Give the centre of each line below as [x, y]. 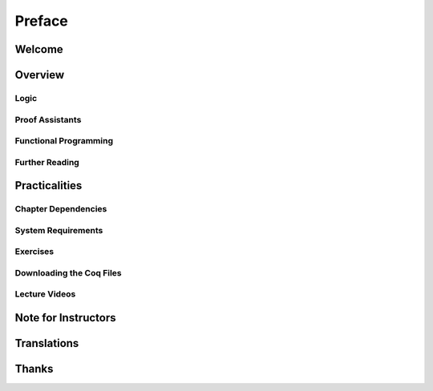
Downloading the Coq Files [68, 272]
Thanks [34, 369]
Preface [41, 21]
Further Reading [47, 162]
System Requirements [59, 230]
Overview [40, 75]
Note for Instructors [65, 318]
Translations [47, 343]
